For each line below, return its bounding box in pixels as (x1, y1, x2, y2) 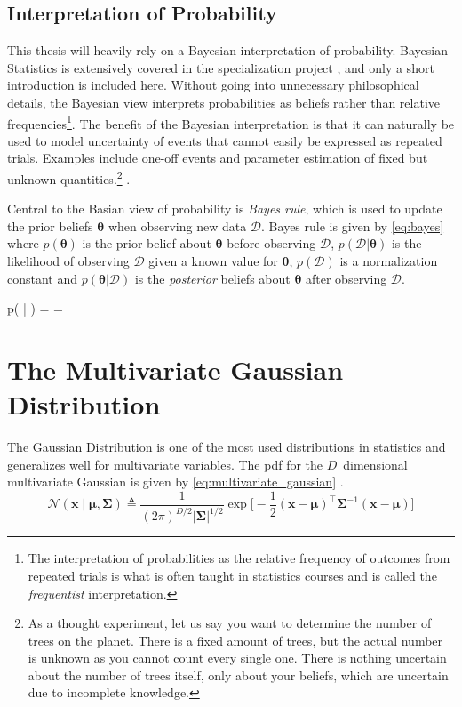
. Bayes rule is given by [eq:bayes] (261, 216, 444, 235)
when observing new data (108, 216, 247, 235)
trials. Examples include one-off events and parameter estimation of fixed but (7, 149, 428, 167)
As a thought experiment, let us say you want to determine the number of (28, 614, 432, 632)
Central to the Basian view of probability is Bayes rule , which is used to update (7, 199, 442, 218)
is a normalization (339, 252, 438, 270)
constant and (7, 269, 78, 287)
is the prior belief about (82, 234, 211, 253)
